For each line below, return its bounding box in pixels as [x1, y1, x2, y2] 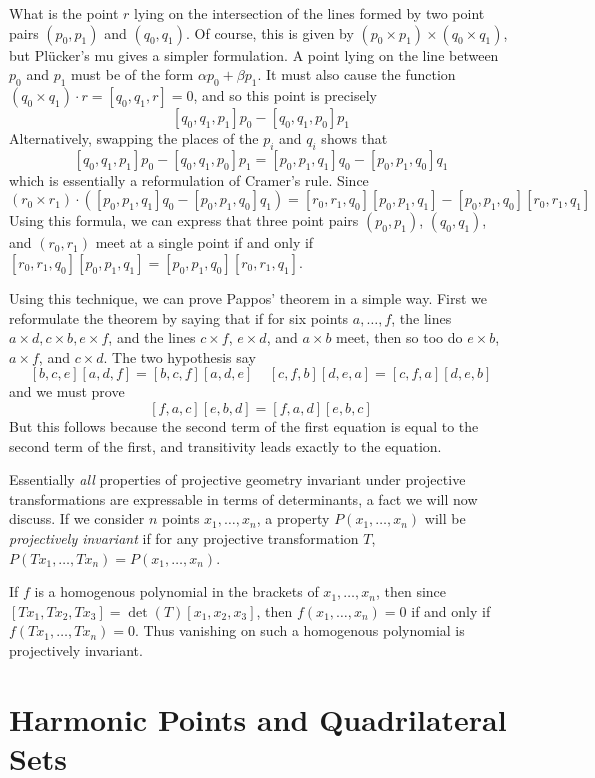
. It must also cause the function [257, 64, 456, 85]
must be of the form [71, 64, 194, 85]
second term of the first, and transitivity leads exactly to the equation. [9, 435, 442, 456]
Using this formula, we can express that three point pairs [9, 210, 359, 231]
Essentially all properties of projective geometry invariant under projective [9, 469, 466, 490]
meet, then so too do [336, 327, 463, 348]
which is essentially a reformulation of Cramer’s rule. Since [9, 169, 369, 190]
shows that [321, 127, 388, 148]
